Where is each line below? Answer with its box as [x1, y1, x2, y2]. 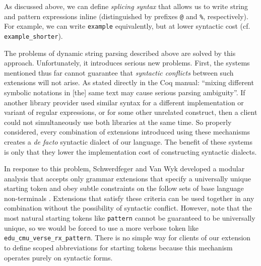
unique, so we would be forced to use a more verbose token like [4, 222, 199, 233]
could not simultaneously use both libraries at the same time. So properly [4, 116, 232, 127]
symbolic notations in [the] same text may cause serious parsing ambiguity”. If [4, 87, 245, 97]
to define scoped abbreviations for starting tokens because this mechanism [4, 242, 233, 252]
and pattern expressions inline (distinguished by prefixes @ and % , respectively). [4, 11, 248, 21]
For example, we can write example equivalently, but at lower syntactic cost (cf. [4, 21, 250, 31]
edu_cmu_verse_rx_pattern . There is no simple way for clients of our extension [4, 232, 251, 243]
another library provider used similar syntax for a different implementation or [4, 97, 244, 107]
